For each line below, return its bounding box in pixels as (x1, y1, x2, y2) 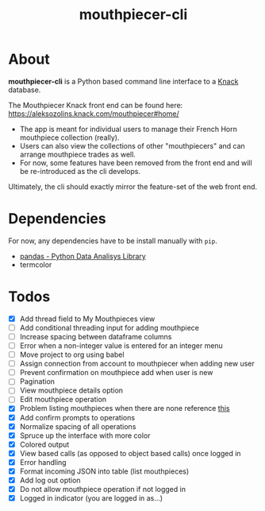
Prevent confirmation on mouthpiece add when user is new (19, 368, 213, 377)
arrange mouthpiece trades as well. (19, 149, 136, 159)
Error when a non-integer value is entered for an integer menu (19, 341, 224, 350)
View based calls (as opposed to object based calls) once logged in (19, 448, 241, 458)
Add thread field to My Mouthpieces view (19, 314, 156, 323)
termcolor (19, 260, 52, 269)
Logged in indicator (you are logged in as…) (19, 494, 163, 503)
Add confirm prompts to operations (19, 412, 136, 422)
